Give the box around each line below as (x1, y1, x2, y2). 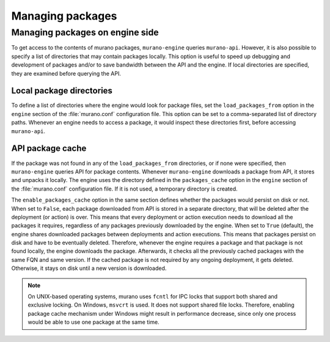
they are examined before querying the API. (11, 70, 122, 77)
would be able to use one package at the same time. (28, 318, 159, 326)
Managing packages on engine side (11, 27, 159, 38)
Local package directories (11, 85, 113, 96)
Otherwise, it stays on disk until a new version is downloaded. (11, 264, 167, 272)
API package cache (11, 144, 87, 154)
